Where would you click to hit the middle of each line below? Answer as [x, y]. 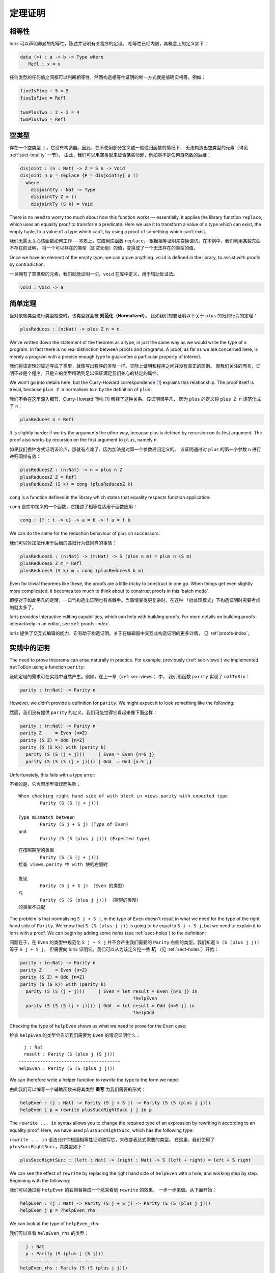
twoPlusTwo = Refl [43, 119]
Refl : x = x [45, 64]
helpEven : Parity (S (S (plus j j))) [67, 1069]
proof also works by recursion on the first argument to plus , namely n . [84, 440]
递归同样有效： [25, 456]
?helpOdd [144, 1013]
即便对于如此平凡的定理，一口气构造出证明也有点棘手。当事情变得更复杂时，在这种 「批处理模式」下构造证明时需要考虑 [135, 600]
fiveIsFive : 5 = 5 [44, 91]
